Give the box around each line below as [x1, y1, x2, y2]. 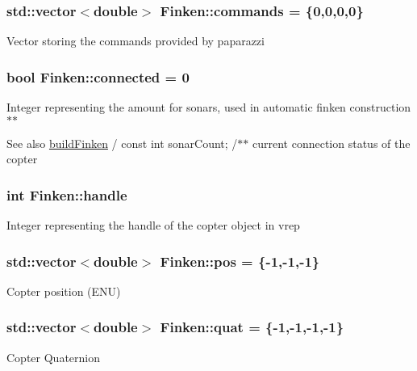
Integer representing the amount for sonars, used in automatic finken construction [6, 99, 411, 116]
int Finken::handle [6, 184, 127, 204]
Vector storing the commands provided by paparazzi [6, 32, 265, 49]
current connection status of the [252, 134, 411, 151]
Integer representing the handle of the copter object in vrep [6, 217, 300, 234]
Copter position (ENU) [6, 282, 121, 299]
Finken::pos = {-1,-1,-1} [160, 251, 320, 271]
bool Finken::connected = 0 [6, 66, 190, 86]
